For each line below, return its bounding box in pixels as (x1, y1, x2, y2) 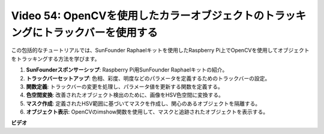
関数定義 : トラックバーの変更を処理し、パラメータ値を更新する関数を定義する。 (26, 83, 223, 90)
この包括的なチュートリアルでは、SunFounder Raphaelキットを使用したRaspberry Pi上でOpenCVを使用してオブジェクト (11, 47, 310, 54)
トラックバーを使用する (43, 26, 158, 39)
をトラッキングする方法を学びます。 (11, 55, 100, 62)
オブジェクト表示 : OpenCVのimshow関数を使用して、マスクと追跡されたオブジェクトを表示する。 (26, 108, 269, 115)
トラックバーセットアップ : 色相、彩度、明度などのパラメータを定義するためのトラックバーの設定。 (26, 75, 271, 82)
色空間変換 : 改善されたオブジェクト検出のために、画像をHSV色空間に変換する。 (26, 91, 224, 99)
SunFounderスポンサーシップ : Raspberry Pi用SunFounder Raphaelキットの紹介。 (26, 66, 228, 73)
